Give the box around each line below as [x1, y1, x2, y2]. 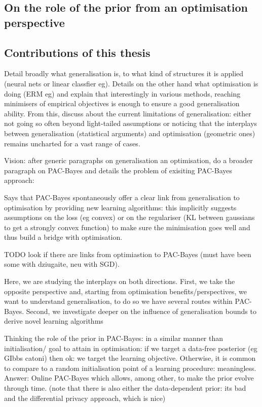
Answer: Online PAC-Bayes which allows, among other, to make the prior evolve [4, 372, 254, 383]
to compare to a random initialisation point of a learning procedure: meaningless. [4, 362, 256, 373]
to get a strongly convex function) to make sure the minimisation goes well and [4, 222, 250, 232]
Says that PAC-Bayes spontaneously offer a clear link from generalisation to [4, 192, 240, 202]
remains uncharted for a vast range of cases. [4, 138, 140, 148]
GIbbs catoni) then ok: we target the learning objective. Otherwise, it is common [4, 353, 256, 363]
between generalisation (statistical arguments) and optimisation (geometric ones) [4, 128, 255, 138]
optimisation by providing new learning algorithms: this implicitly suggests [4, 202, 237, 212]
